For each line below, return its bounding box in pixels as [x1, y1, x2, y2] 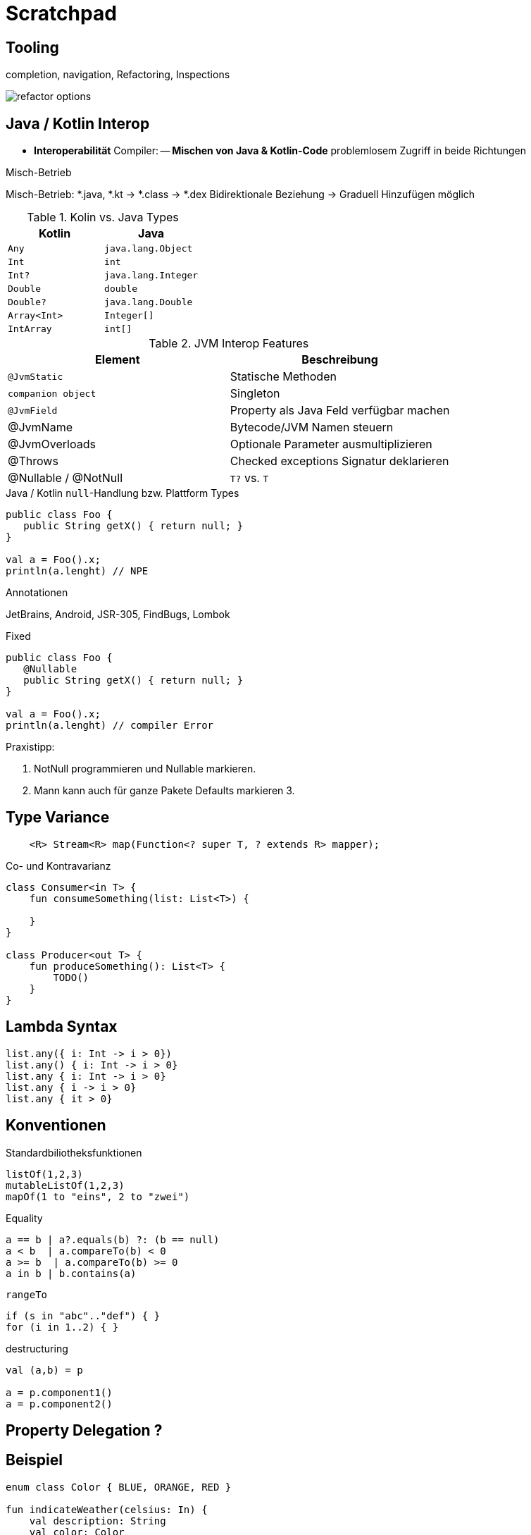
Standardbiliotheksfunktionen [6, 1146, 142, 1159]
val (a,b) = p [6, 1364, 83, 1376]
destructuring [6, 1342, 68, 1355]
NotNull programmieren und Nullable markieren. [34, 763, 256, 775]
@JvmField [8, 405, 58, 416]
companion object [8, 388, 96, 399]
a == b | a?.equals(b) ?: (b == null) [6, 1233, 220, 1245]
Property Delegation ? [6, 1421, 163, 1439]
